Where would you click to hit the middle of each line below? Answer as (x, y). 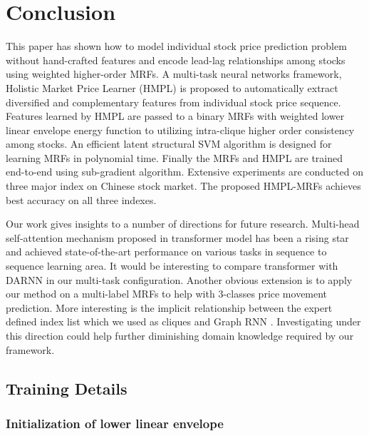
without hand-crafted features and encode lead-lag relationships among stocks (176, 60)
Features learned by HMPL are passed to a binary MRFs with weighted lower (175, 116)
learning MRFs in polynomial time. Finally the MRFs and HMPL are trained (175, 157)
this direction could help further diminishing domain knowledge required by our (180, 335)
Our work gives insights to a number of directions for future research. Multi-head (183, 224)
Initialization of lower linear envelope (115, 423)
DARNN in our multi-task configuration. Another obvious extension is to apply (179, 279)
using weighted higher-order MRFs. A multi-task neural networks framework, (174, 74)
